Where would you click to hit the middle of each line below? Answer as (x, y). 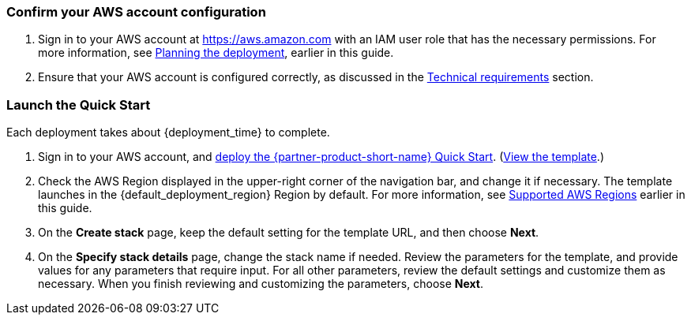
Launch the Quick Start (79, 105)
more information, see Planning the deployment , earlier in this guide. (216, 53)
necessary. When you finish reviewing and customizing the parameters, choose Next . (261, 284)
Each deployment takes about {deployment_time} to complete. (168, 133)
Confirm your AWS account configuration (136, 12)
